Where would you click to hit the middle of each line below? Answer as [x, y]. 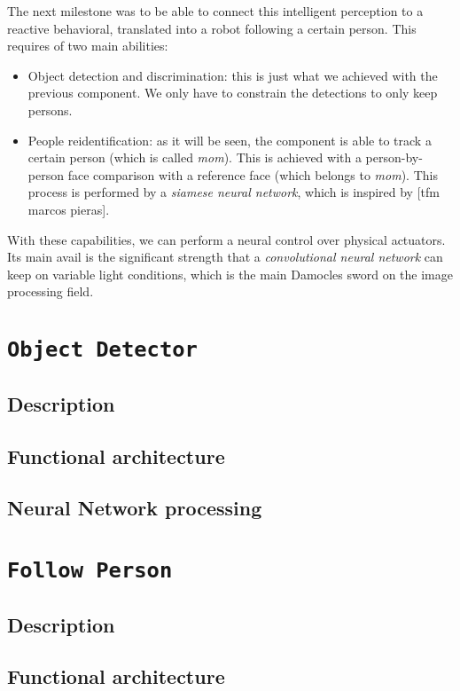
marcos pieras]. [69, 209]
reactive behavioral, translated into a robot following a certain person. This [212, 28]
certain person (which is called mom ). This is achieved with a [195, 157]
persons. [50, 110]
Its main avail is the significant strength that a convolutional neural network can [225, 257]
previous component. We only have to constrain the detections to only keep [233, 93]
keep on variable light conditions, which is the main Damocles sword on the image [230, 274]
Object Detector [102, 350]
